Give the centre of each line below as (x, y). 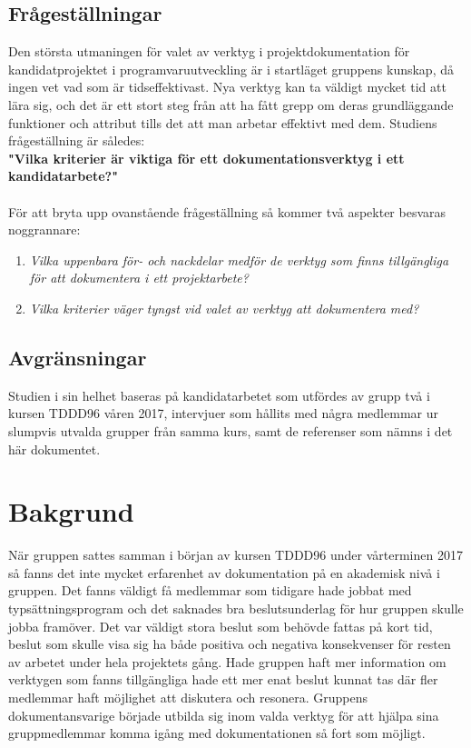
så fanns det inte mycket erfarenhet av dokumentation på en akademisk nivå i (224, 572)
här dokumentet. (54, 449)
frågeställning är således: (77, 140)
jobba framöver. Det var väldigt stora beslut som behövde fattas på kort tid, (221, 626)
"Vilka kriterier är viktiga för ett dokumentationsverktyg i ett (206, 158)
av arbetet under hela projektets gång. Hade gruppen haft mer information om (227, 661)
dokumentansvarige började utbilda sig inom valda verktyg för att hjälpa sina (224, 715)
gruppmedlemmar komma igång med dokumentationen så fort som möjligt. (217, 733)
